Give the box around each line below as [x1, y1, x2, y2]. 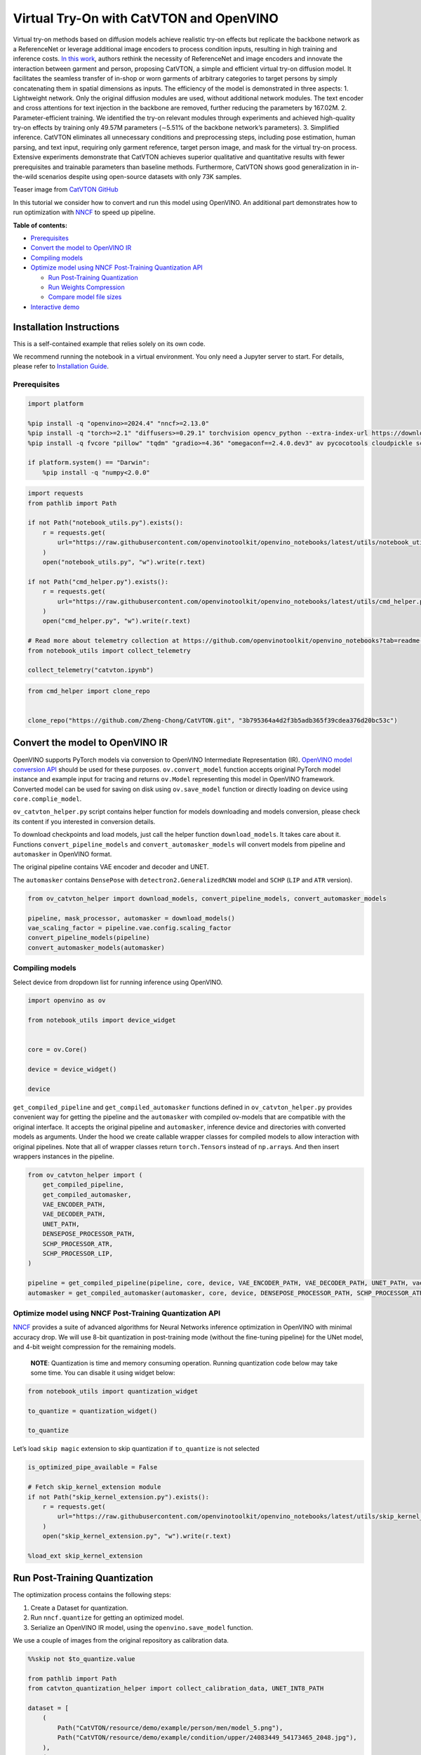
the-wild [13, 173, 38, 181]
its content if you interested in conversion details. [13, 817, 156, 826]
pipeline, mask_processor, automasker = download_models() [27, 914, 235, 922]
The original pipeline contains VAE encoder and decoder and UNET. [13, 863, 209, 871]
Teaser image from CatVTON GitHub [13, 185, 119, 194]
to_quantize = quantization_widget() [27, 1407, 158, 1415]
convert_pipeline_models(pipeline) [27, 934, 150, 942]
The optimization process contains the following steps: [13, 1591, 171, 1599]
